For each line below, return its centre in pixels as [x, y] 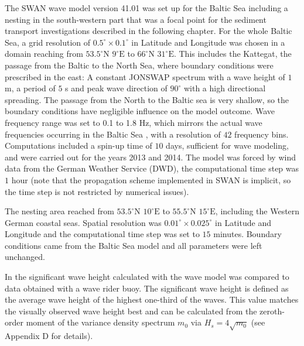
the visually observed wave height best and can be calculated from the [131, 311]
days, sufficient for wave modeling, [227, 145]
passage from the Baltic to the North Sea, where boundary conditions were [139, 65]
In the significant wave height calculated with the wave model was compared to [147, 277]
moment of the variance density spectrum [100, 322]
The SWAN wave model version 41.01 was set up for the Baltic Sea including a [146, 8]
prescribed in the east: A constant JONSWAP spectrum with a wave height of [145, 76]
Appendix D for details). [49, 336]
